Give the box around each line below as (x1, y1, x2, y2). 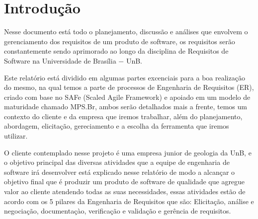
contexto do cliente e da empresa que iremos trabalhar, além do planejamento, (4, 111, 243, 121)
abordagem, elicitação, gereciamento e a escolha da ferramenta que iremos (4, 121, 229, 131)
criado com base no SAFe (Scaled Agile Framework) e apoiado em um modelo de (4, 91, 251, 102)
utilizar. (4, 131, 28, 141)
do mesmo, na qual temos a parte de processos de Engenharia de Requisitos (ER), (4, 82, 254, 92)
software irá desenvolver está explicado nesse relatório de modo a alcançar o (4, 166, 235, 177)
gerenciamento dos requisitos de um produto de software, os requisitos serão (4, 36, 235, 46)
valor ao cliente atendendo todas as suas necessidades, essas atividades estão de (4, 186, 246, 197)
